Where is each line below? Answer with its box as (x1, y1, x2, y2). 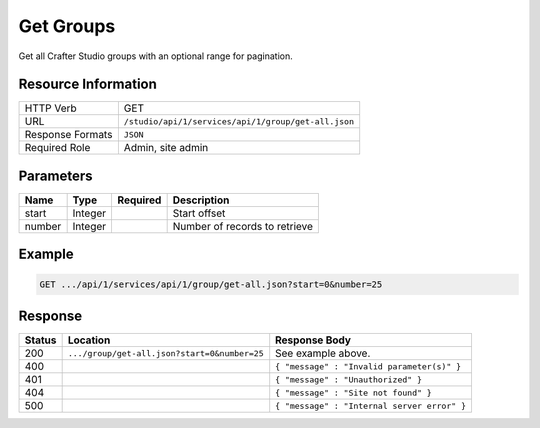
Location (67, 333, 111, 347)
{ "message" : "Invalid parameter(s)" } (275, 361, 462, 372)
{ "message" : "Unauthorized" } (275, 374, 423, 385)
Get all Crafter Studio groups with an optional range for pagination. (18, 50, 294, 62)
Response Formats (24, 128, 113, 142)
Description (172, 193, 230, 207)
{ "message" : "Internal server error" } (275, 400, 467, 411)
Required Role (24, 141, 91, 155)
